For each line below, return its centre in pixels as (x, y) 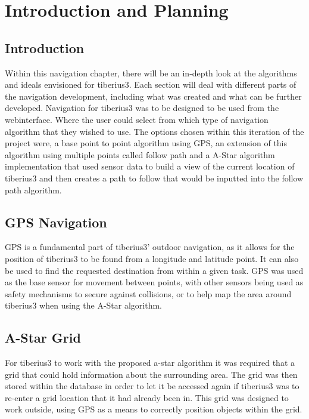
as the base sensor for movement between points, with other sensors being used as (154, 282)
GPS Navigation (56, 222)
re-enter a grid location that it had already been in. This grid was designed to (147, 397)
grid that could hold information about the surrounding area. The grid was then (151, 374)
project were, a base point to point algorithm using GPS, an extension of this (146, 143)
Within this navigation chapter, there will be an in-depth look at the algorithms (151, 73)
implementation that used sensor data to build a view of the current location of (150, 166)
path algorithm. (33, 190)
